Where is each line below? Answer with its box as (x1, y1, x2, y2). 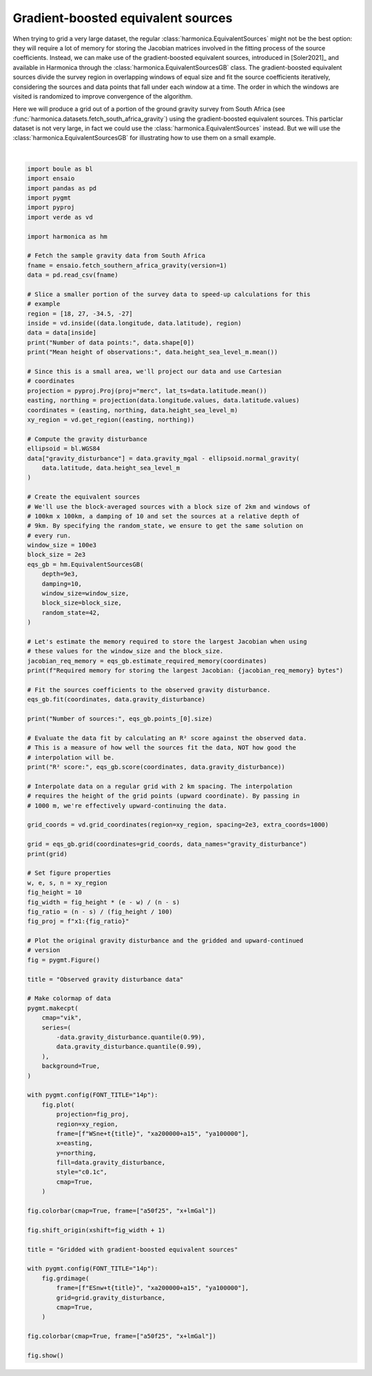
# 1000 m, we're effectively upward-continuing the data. (27, 802, 227, 809)
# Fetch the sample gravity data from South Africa (27, 252, 206, 260)
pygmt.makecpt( (27, 1004, 79, 1012)
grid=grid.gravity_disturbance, (56, 1293, 165, 1302)
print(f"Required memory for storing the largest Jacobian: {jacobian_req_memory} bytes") (27, 667, 344, 675)
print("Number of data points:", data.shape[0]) (27, 338, 195, 346)
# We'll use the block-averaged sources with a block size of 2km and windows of (27, 503, 311, 510)
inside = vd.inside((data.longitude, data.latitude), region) (27, 319, 242, 327)
